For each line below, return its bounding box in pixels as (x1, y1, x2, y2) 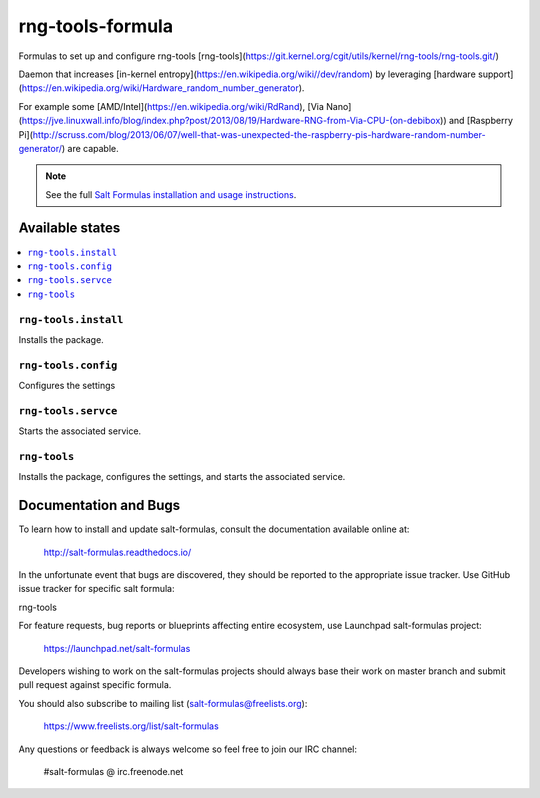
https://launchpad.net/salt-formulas (43, 642, 191, 654)
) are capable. (61, 142, 119, 154)
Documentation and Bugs (18, 497, 180, 514)
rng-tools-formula (18, 15, 174, 37)
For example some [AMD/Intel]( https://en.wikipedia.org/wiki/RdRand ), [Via (18, 100, 325, 112)
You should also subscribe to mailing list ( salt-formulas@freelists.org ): (18, 697, 308, 709)
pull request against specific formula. (18, 679, 172, 691)
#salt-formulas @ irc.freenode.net (43, 765, 184, 777)
